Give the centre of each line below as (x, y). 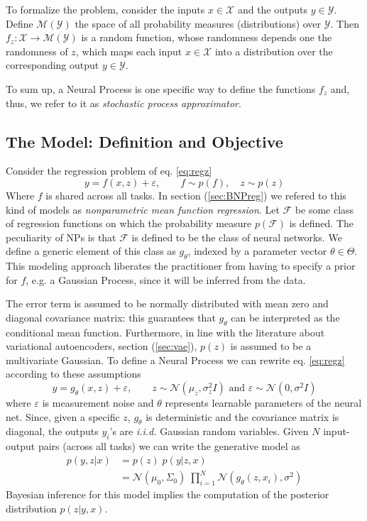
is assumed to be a (271, 346)
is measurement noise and (98, 403)
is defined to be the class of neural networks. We (237, 237)
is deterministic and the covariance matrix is (242, 416)
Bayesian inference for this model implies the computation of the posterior (168, 494)
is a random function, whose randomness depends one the (207, 37)
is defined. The (322, 223)
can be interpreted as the (285, 317)
